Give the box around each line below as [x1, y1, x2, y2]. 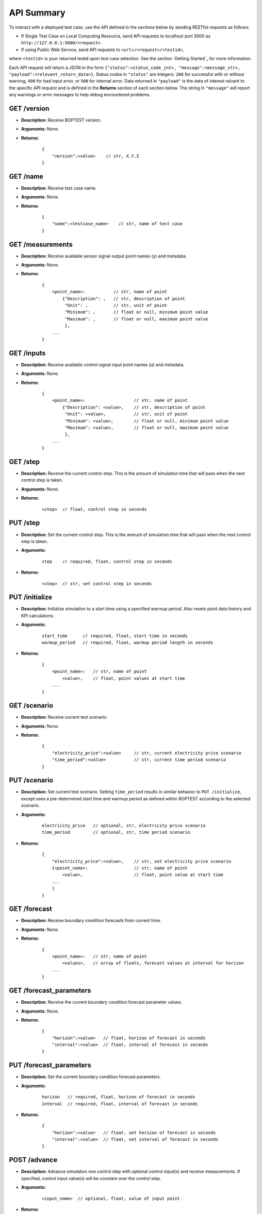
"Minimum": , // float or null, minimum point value [65, 309, 208, 315]
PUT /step [9, 519, 40, 527]
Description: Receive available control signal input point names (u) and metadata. [21, 362, 184, 368]
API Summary [9, 7, 65, 18]
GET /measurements [9, 240, 73, 249]
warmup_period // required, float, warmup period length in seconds [42, 640, 213, 645]
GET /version [9, 104, 49, 113]
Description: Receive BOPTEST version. [21, 117, 102, 123]
